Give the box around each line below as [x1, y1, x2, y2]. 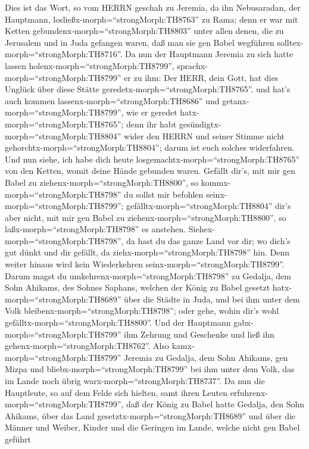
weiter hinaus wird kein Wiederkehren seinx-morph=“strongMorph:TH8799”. [5, 258, 285, 270]
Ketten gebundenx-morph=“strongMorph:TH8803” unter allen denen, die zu [5, 24, 284, 37]
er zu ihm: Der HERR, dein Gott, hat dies [124, 71, 279, 83]
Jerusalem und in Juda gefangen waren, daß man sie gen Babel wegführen [5, 36, 274, 48]
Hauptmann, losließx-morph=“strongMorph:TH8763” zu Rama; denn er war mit [5, 13, 298, 25]
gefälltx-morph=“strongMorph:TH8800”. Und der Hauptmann [5, 316, 231, 329]
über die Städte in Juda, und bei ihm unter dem [124, 292, 300, 305]
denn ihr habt [126, 117, 177, 130]
